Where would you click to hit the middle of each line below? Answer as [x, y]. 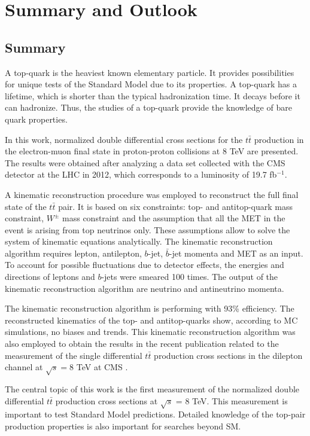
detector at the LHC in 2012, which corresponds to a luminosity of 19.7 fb [141, 174]
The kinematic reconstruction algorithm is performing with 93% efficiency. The [150, 308]
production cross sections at [107, 400]
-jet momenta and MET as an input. [236, 253]
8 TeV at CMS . [99, 367]
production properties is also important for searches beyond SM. [123, 426]
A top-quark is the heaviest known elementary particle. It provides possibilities [150, 72]
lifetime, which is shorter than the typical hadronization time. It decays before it [153, 95]
